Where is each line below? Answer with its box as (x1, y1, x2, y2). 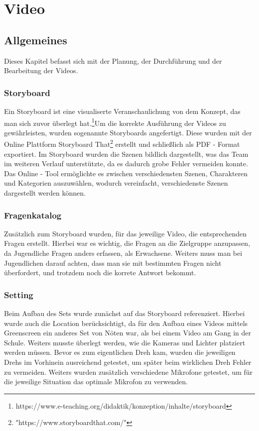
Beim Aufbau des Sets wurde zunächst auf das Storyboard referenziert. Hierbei (4, 308, 245, 319)
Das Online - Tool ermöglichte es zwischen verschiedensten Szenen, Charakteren (4, 168, 248, 178)
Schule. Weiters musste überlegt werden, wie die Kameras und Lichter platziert (4, 337, 246, 347)
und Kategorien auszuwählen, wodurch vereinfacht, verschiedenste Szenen (4, 178, 228, 188)
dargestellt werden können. (4, 188, 86, 198)
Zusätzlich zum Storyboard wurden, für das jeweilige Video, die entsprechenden (4, 228, 247, 238)
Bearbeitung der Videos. (4, 65, 78, 76)
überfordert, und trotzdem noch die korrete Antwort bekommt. (4, 267, 196, 278)
